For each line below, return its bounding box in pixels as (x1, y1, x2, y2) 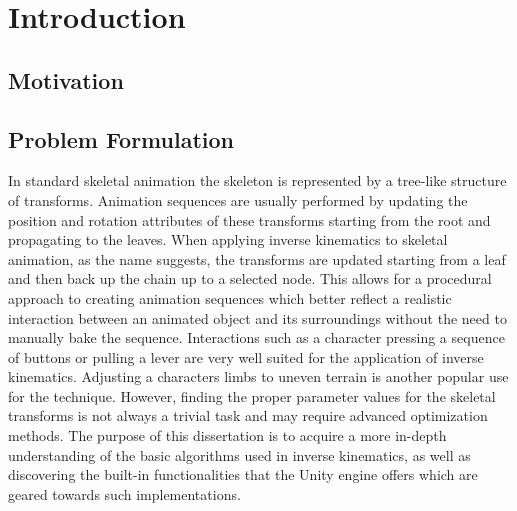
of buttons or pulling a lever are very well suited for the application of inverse (8, 346, 484, 367)
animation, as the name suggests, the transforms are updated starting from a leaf (8, 248, 506, 269)
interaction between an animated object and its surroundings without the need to (8, 307, 507, 328)
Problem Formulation (8, 123, 234, 154)
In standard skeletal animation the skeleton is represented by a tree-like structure (8, 170, 507, 191)
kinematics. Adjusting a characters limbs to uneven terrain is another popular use (8, 366, 509, 387)
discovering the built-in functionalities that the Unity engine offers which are (8, 464, 478, 485)
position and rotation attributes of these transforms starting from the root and (8, 209, 491, 230)
